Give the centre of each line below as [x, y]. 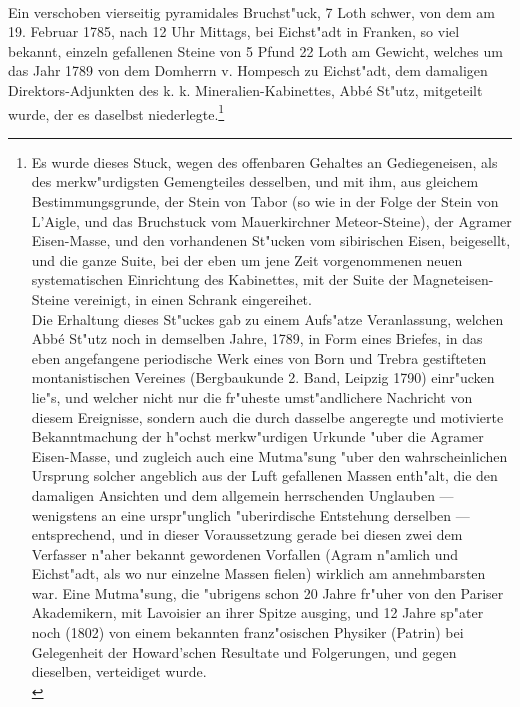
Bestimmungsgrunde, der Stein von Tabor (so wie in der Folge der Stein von [265, 201]
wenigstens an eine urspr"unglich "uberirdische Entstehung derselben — [250, 514]
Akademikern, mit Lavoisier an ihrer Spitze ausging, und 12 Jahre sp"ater [257, 612]
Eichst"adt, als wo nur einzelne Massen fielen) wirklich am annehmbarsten [258, 573]
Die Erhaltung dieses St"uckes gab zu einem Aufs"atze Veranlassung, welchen [267, 318]
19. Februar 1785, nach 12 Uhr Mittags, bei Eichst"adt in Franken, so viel [234, 31]
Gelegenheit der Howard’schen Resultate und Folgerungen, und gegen [244, 651]
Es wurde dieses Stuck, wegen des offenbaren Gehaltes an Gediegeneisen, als [264, 161]
